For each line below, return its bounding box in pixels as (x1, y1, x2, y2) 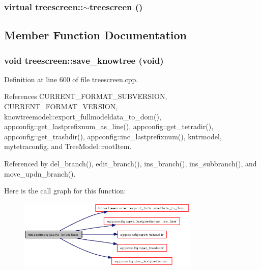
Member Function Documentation (4, 27, 187, 43)
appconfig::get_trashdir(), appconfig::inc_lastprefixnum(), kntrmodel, (4, 131, 222, 141)
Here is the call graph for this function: (4, 185, 126, 196)
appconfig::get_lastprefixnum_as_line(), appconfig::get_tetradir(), (4, 121, 214, 132)
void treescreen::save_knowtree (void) (4, 54, 164, 66)
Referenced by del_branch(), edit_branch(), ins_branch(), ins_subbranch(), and (4, 158, 257, 168)
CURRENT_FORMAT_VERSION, (4, 101, 118, 112)
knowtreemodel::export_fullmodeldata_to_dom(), (4, 111, 161, 121)
